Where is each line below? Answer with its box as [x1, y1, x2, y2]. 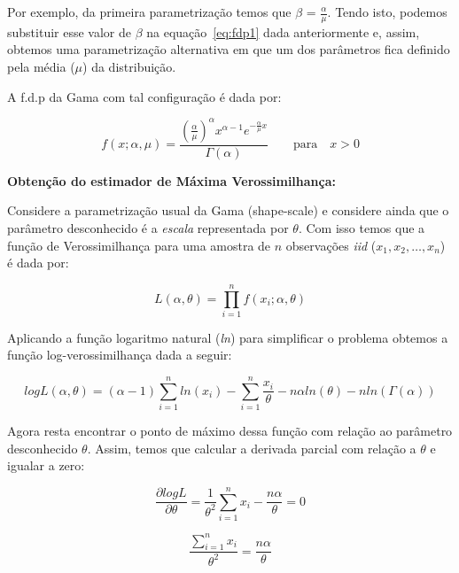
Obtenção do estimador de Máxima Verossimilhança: [7, 171, 336, 190]
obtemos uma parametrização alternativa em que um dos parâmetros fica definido [7, 40, 450, 58]
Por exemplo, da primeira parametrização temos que [7, 3, 292, 20]
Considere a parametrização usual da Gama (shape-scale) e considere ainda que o [7, 201, 449, 220]
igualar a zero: [7, 456, 85, 475]
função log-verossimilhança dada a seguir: [7, 345, 232, 364]
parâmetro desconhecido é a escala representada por [7, 218, 289, 236]
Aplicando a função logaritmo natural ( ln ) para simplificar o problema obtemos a [7, 328, 448, 346]
